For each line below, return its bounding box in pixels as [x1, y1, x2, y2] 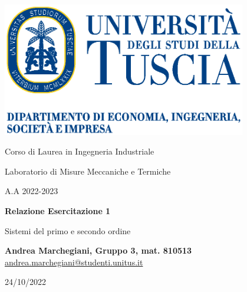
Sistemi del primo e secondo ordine [5, 224, 131, 237]
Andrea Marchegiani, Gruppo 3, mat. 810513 [5, 244, 192, 257]
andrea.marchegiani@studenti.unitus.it [5, 255, 143, 268]
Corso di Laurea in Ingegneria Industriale [5, 145, 154, 158]
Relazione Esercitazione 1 [5, 205, 111, 217]
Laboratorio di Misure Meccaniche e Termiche [5, 165, 171, 177]
